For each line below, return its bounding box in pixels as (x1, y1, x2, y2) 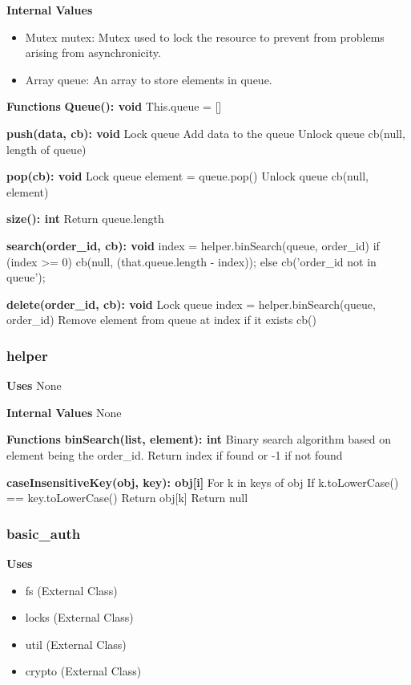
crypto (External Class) (25, 663, 142, 679)
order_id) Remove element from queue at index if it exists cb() (6, 311, 316, 328)
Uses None (6, 377, 62, 394)
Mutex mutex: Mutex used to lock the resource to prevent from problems (25, 28, 385, 45)
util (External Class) (25, 635, 127, 652)
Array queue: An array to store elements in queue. (25, 71, 272, 87)
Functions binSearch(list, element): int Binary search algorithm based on (6, 431, 391, 448)
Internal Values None (6, 403, 122, 420)
